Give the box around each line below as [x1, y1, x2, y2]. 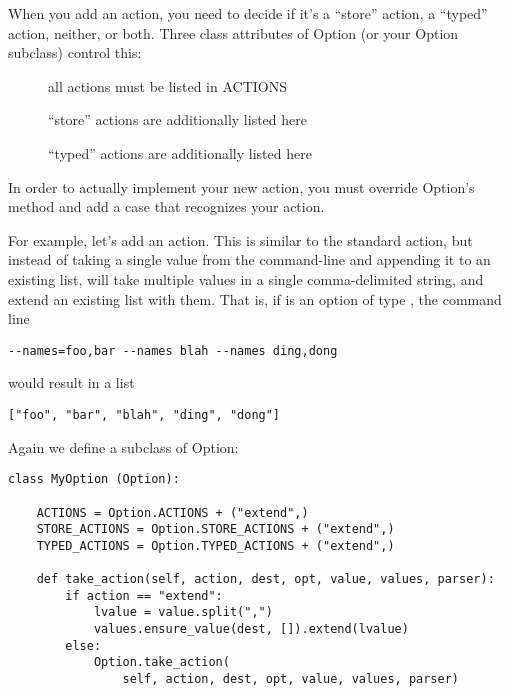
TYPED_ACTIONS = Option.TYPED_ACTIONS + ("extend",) [36, 538, 395, 553]
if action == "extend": [65, 588, 223, 603]
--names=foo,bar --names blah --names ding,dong [8, 343, 338, 358]
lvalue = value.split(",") [93, 605, 273, 620]
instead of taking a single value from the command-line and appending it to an [8, 249, 491, 270]
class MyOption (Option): [8, 472, 180, 487]
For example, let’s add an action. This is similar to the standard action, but [8, 229, 473, 250]
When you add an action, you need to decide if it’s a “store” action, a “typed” [8, 3, 488, 23]
